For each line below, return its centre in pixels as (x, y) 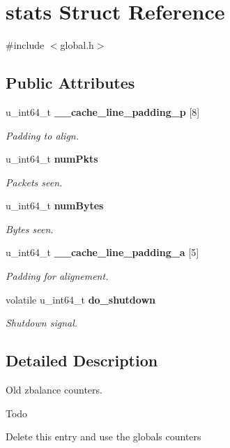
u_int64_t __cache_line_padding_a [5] (102, 252)
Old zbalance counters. (54, 390)
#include (25, 45)
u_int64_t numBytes (55, 206)
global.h (77, 45)
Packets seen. (34, 182)
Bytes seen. (30, 229)
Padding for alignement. (57, 276)
